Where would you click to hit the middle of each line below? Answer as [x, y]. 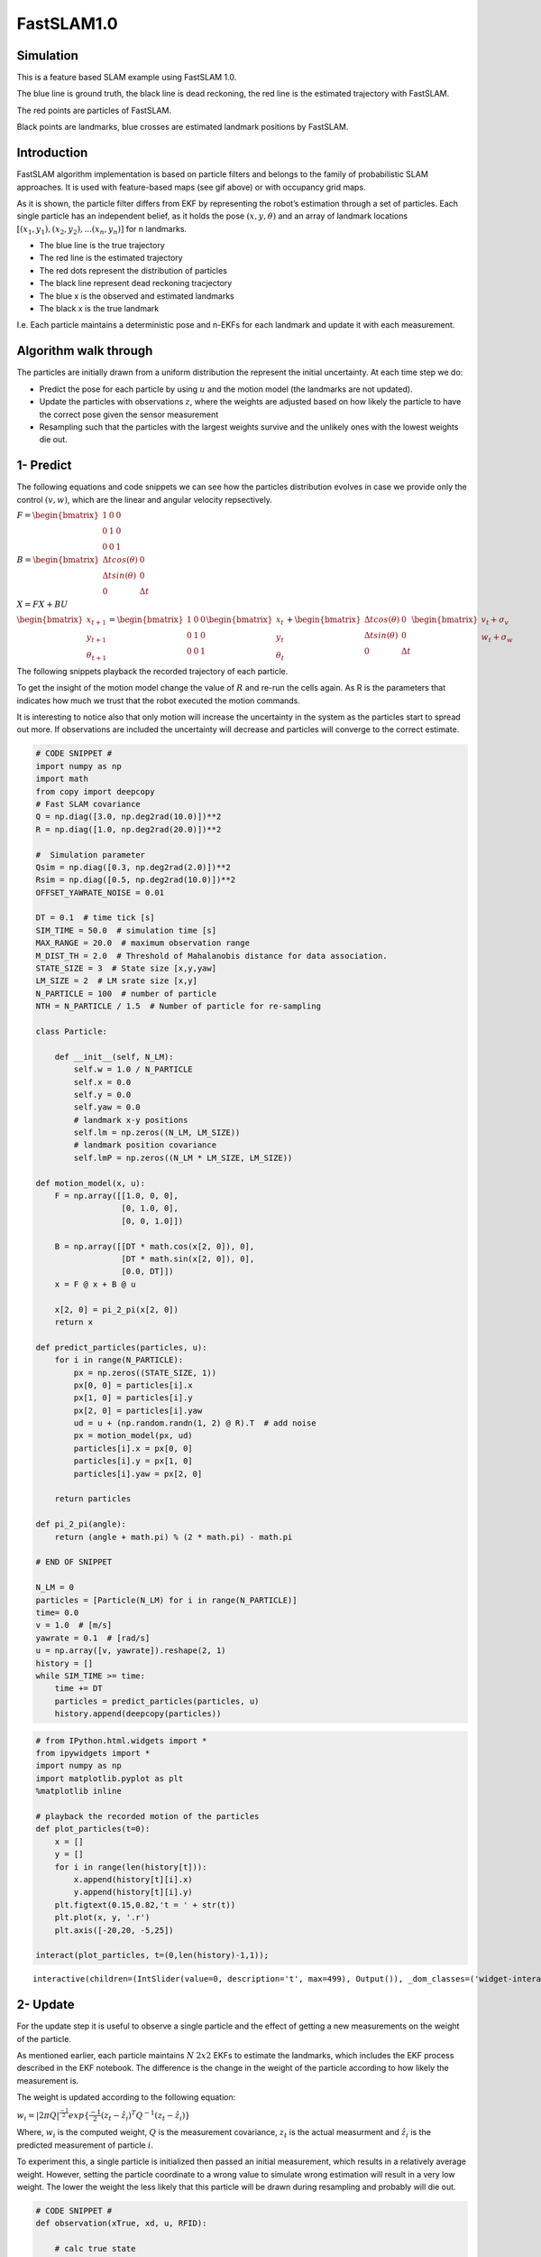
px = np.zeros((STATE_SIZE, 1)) [145, 1373]
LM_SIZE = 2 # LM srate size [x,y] [117, 981]
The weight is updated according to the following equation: [126, 2097]
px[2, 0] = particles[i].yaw [138, 1410]
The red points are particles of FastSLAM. [94, 110]
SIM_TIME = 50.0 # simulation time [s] [126, 930]
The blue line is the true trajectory [102, 246]
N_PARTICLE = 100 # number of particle [126, 994]
